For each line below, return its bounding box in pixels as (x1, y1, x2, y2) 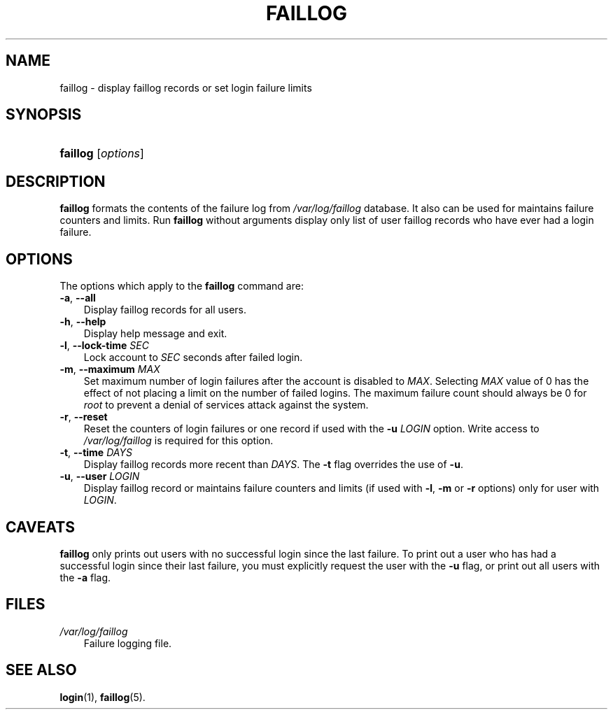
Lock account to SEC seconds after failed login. (83, 351, 303, 364)
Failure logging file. (83, 637, 172, 649)
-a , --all (59, 292, 96, 304)
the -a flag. (59, 571, 111, 583)
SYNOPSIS (6, 106, 82, 124)
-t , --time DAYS (59, 446, 132, 459)
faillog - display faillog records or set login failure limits (59, 81, 312, 94)
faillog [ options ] (59, 146, 144, 161)
